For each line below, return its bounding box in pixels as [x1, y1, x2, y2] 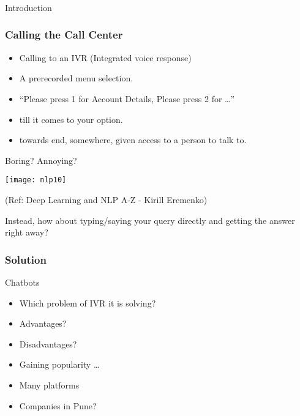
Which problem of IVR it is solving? [19, 296, 156, 309]
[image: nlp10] [5, 176, 67, 185]
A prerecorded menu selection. [19, 72, 133, 84]
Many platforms [19, 378, 80, 391]
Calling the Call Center [5, 27, 123, 42]
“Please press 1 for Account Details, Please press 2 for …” [19, 92, 235, 105]
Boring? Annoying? [5, 154, 77, 166]
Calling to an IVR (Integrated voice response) [19, 51, 192, 64]
